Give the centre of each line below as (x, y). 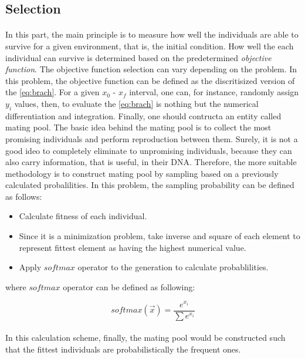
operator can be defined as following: (129, 286)
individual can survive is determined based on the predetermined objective (138, 57)
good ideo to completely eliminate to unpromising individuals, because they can (149, 150)
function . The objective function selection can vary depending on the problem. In (151, 69)
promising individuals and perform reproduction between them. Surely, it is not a (152, 138)
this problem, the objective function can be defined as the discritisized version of (150, 80)
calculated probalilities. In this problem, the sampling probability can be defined (150, 185)
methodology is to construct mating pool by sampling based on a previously (142, 173)
